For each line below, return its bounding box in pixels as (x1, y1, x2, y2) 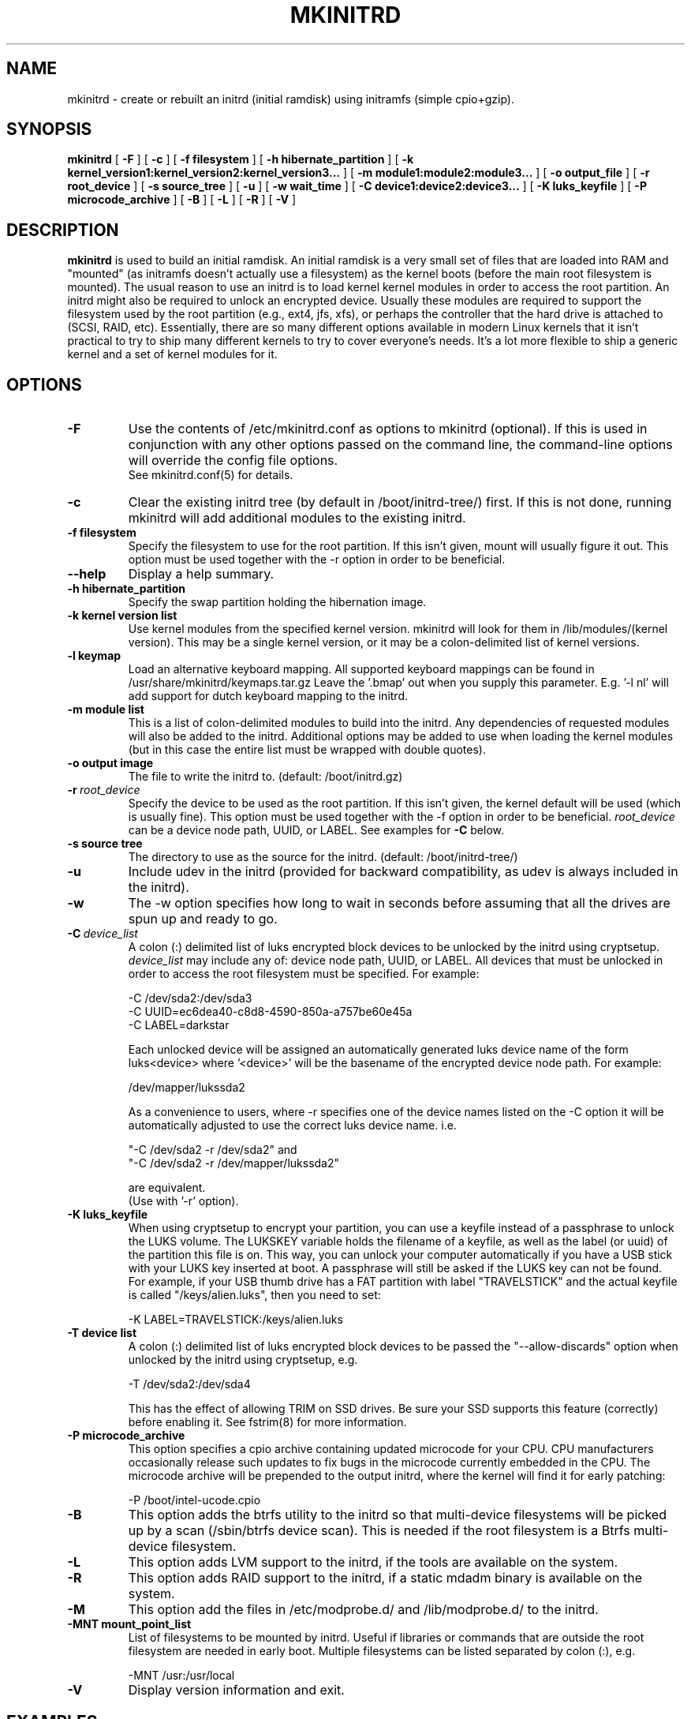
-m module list (67, 702, 144, 717)
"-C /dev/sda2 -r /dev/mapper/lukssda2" (128, 1156, 340, 1170)
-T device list (67, 1326, 137, 1340)
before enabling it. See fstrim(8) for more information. (128, 1415, 407, 1429)
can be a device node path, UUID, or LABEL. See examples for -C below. (128, 823, 504, 837)
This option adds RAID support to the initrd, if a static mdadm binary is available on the (128, 1570, 643, 1586)
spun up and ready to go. (128, 911, 278, 927)
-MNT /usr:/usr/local (128, 1668, 235, 1683)
